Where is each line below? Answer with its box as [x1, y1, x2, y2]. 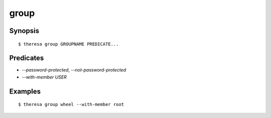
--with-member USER [22, 74, 67, 80]
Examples [9, 87, 41, 95]
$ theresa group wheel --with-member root [18, 101, 124, 107]
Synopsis [9, 26, 40, 35]
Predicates [9, 54, 44, 62]
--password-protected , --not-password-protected [22, 67, 126, 73]
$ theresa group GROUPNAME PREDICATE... [18, 41, 119, 47]
